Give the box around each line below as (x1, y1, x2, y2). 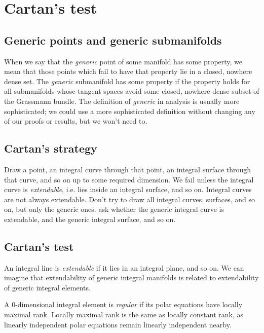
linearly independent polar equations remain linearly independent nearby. (4, 319, 232, 329)
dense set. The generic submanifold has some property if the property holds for (4, 76, 250, 86)
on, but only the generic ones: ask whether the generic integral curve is (4, 204, 224, 214)
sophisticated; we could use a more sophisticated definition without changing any (4, 105, 255, 116)
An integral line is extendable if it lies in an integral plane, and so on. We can (4, 262, 244, 273)
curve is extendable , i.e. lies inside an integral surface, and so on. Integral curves (4, 184, 252, 195)
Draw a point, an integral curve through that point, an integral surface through (4, 164, 251, 174)
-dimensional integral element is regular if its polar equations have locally (15, 299, 243, 310)
